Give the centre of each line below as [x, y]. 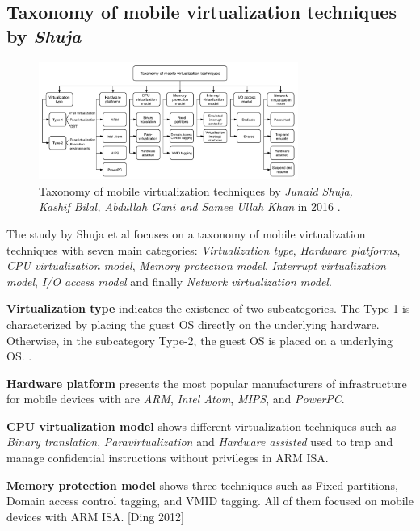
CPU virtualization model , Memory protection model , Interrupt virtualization [196, 265]
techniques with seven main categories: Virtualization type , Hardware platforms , [204, 249]
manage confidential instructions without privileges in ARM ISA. [168, 458]
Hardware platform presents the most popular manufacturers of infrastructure [207, 383]
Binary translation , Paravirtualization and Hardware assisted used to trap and [200, 442]
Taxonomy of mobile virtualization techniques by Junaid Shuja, [196, 190]
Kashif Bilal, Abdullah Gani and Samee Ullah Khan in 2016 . [190, 206]
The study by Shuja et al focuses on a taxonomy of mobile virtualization [186, 233]
